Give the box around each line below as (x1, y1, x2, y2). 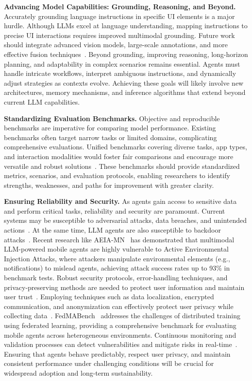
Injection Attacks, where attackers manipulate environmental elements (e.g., (4, 253, 230, 263)
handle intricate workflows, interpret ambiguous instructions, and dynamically (4, 68, 236, 78)
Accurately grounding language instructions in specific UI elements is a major (4, 11, 235, 21)
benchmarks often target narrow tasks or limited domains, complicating (4, 132, 217, 142)
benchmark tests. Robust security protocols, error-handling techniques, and (4, 272, 228, 283)
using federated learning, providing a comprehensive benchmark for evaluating (4, 320, 236, 330)
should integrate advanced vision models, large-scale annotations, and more (4, 39, 228, 50)
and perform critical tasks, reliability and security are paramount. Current (4, 205, 225, 216)
